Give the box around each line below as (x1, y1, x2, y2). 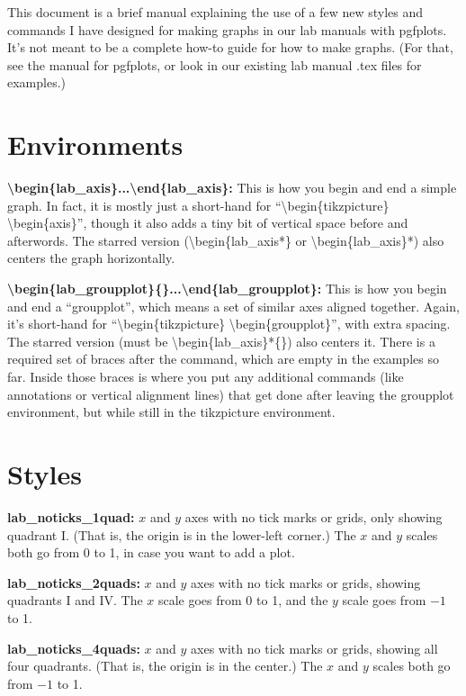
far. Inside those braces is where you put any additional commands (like (7, 367, 404, 386)
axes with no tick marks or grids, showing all (191, 638, 438, 657)
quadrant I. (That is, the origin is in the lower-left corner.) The (7, 525, 356, 544)
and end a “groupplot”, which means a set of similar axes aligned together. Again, (7, 296, 460, 315)
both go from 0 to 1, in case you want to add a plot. (7, 543, 295, 562)
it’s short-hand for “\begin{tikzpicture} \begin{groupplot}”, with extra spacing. (7, 314, 451, 333)
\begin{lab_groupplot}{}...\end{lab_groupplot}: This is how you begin (7, 279, 447, 298)
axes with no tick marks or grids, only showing (184, 507, 443, 526)
